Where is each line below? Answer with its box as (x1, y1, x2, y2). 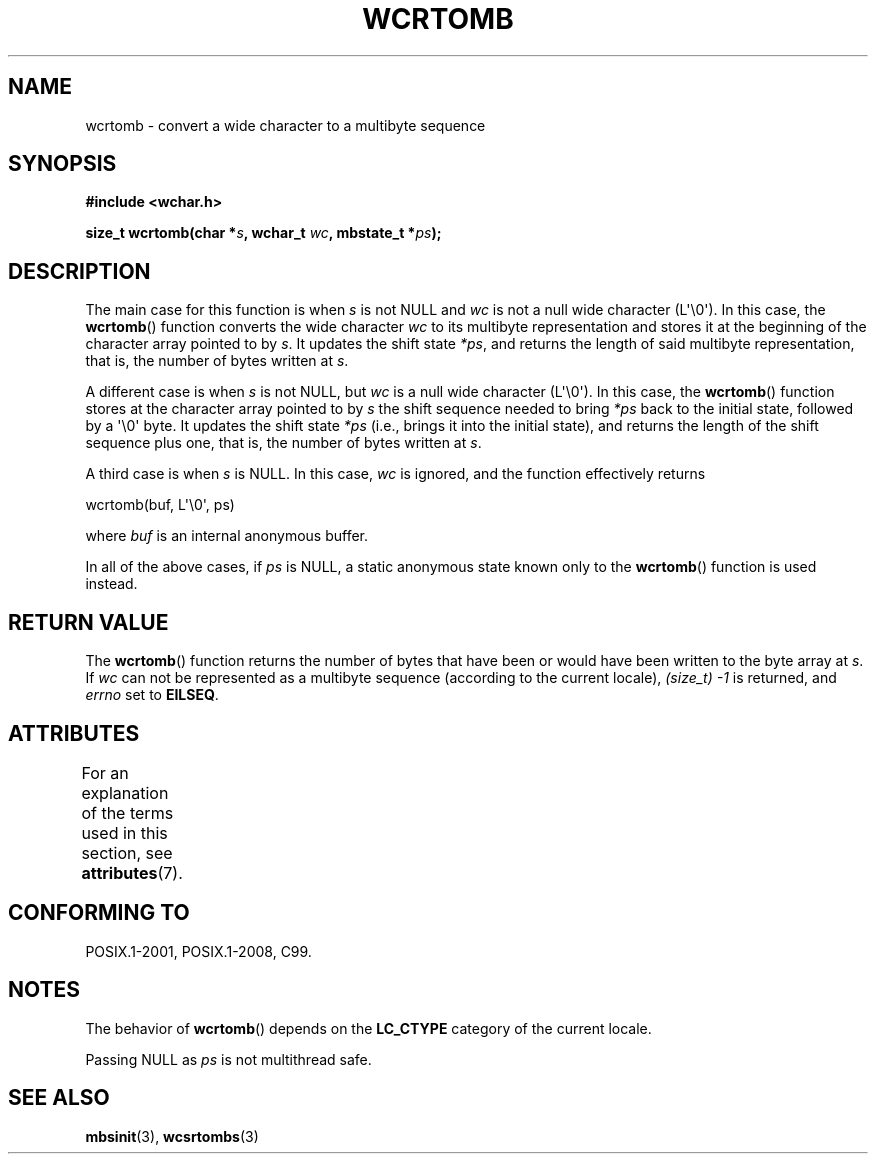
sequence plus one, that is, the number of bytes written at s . (85, 434, 482, 452)
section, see (81, 842, 173, 863)
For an (81, 762, 129, 783)
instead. (85, 575, 138, 593)
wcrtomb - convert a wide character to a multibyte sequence (85, 116, 486, 134)
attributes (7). (81, 862, 183, 883)
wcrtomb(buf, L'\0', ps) (85, 496, 235, 514)
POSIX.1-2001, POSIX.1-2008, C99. (85, 942, 312, 960)
